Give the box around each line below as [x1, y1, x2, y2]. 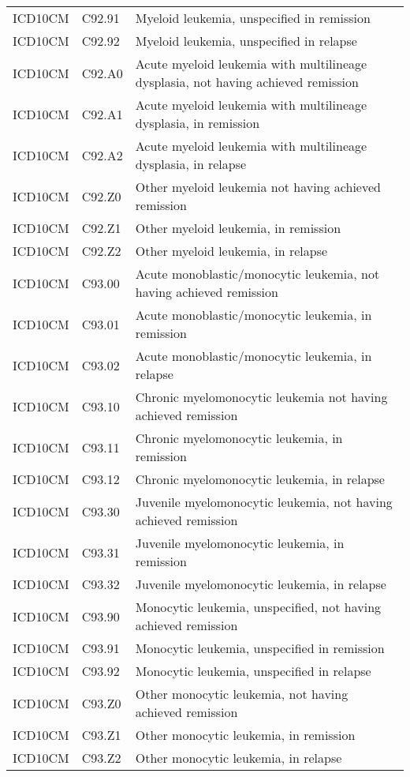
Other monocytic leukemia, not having [135, 685, 348, 703]
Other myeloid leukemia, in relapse [135, 242, 328, 260]
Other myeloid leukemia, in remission [135, 219, 341, 237]
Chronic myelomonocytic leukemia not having [135, 388, 388, 406]
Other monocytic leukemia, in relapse [135, 749, 342, 767]
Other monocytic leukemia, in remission [135, 726, 356, 744]
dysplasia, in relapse [135, 155, 247, 173]
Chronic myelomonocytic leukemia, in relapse [135, 470, 385, 488]
